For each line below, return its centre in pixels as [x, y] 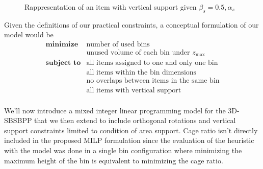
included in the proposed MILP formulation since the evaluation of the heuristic [129, 140]
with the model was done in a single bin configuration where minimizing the [123, 150]
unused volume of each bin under [138, 53]
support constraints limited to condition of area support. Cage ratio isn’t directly [131, 130]
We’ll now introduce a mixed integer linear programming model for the [115, 110]
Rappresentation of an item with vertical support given [111, 7]
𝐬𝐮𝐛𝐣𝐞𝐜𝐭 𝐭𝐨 [63, 63]
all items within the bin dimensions [141, 72]
